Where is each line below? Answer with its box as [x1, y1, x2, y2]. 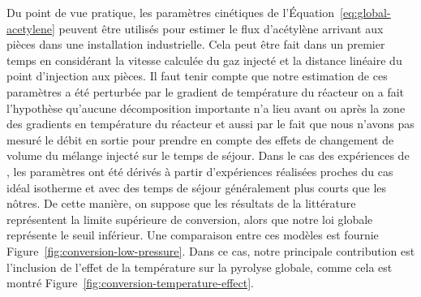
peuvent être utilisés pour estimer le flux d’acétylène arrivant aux [58, 19, 384, 37]
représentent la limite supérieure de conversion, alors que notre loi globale [6, 210, 373, 227]
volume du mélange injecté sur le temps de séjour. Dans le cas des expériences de [6, 147, 410, 164]
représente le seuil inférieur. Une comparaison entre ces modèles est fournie [6, 226, 379, 243]
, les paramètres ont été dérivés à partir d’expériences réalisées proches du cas [6, 162, 393, 179]
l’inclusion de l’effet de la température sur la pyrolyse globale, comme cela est [6, 258, 393, 275]
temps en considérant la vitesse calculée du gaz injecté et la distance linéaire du [6, 51, 402, 68]
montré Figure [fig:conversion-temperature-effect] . [6, 274, 254, 291]
